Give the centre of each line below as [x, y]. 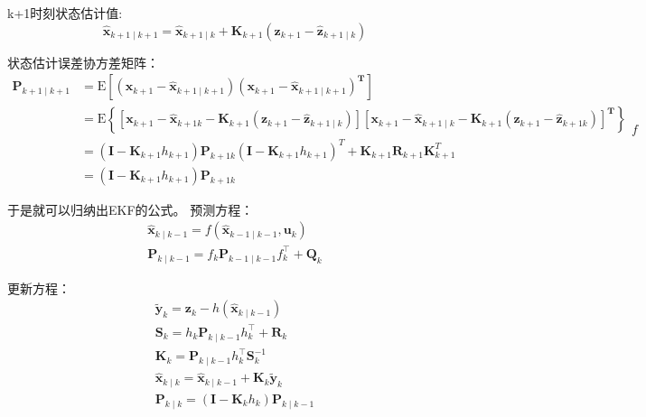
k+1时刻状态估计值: [65, 13]
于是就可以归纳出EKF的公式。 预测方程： [131, 209]
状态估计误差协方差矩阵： [83, 62]
